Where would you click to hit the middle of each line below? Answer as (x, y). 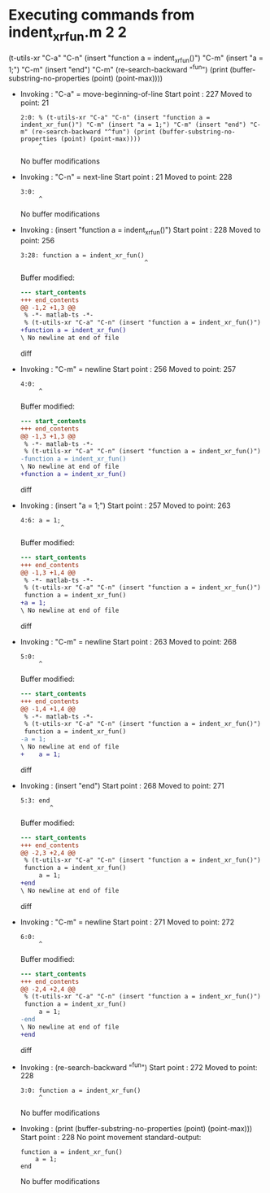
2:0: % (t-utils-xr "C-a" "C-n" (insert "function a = (115, 117)
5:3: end (35, 800)
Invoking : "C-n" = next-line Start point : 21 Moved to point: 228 (126, 177)
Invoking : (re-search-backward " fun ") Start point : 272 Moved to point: (139, 1066)
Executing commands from (102, 15)
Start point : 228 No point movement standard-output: (111, 1138)
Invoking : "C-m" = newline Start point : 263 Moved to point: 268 (128, 641)
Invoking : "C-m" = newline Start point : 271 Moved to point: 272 (127, 922)
